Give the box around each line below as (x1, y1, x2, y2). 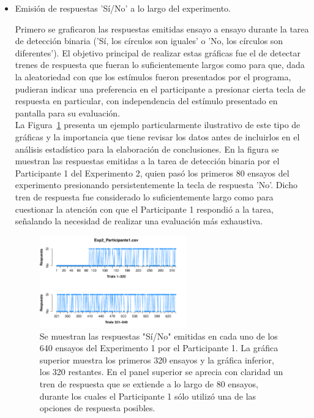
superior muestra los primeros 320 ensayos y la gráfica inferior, (39, 353, 274, 366)
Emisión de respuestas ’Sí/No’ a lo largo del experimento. (15, 2, 231, 14)
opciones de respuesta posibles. (39, 401, 155, 414)
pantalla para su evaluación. (15, 106, 121, 119)
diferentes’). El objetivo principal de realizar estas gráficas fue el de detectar (15, 46, 301, 59)
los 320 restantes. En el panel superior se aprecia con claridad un (39, 365, 283, 378)
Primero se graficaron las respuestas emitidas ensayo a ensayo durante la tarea (15, 22, 309, 35)
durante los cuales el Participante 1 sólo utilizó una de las (39, 389, 256, 402)
